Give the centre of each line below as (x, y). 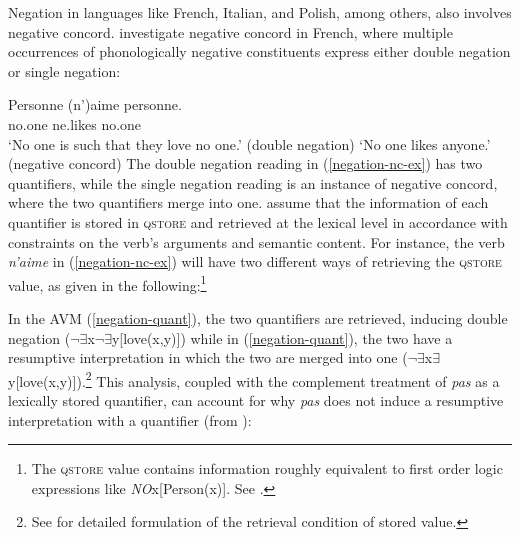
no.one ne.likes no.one (75, 123)
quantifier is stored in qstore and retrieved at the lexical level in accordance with (258, 221)
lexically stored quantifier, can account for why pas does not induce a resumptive (256, 400)
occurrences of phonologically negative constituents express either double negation (259, 51)
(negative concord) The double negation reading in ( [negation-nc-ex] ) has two (245, 163)
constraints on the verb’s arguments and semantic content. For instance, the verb (256, 241)
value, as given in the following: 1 (107, 283)
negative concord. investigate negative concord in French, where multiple (230, 31)
